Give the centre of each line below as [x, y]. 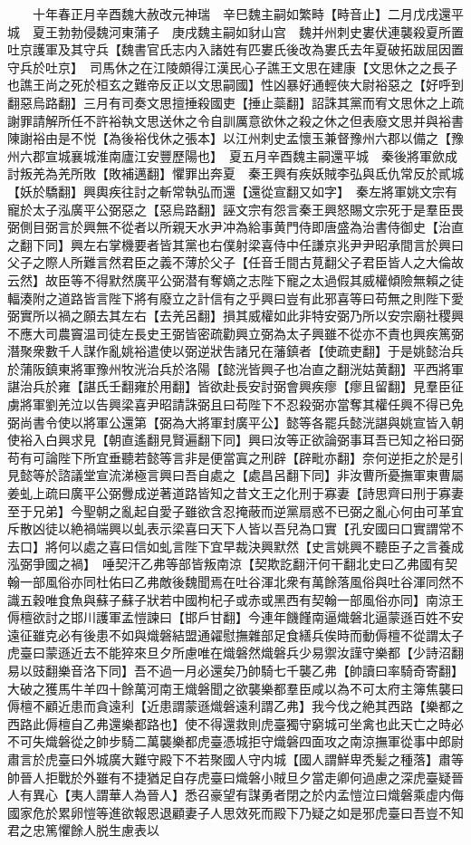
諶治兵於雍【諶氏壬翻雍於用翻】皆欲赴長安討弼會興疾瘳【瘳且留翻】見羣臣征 [235, 386]
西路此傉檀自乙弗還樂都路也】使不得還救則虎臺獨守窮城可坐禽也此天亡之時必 [235, 723]
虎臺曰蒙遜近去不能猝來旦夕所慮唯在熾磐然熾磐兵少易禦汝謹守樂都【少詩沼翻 [235, 653]
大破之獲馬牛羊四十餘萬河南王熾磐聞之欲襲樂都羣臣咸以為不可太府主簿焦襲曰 [235, 688]
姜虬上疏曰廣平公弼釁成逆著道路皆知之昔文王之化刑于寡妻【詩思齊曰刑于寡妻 [235, 493]
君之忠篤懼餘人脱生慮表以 [83, 830]
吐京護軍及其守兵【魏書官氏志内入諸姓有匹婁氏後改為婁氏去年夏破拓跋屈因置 [235, 49]
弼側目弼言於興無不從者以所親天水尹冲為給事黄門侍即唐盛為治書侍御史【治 [229, 227]
